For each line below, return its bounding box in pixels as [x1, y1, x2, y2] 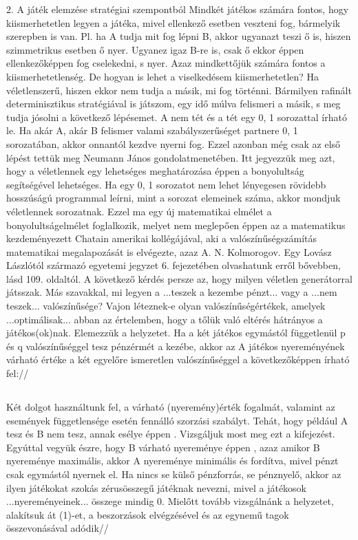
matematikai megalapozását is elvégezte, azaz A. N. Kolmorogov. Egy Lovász [6, 244, 332, 259]
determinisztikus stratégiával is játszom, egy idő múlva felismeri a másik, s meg [6, 96, 341, 111]
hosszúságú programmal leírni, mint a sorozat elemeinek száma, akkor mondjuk [6, 191, 341, 205]
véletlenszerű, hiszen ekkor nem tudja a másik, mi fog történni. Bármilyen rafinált [6, 83, 352, 97]
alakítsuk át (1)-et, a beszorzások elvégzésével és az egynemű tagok [6, 507, 289, 521]
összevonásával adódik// [6, 521, 109, 535]
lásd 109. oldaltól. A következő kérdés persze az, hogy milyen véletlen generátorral [6, 271, 352, 285]
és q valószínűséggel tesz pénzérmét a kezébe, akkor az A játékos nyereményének [6, 338, 345, 353]
